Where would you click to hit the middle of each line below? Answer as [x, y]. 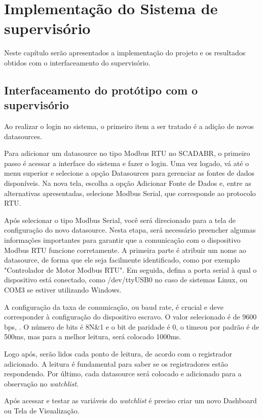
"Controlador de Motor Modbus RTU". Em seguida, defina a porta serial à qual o [130, 269]
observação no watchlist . [41, 383]
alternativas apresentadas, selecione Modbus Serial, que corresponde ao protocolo [130, 193]
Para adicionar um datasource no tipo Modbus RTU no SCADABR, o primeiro [127, 153]
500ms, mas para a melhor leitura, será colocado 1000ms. [93, 336]
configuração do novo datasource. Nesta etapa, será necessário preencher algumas [130, 230]
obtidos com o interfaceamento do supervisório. [77, 62]
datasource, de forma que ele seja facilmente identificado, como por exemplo [122, 260]
